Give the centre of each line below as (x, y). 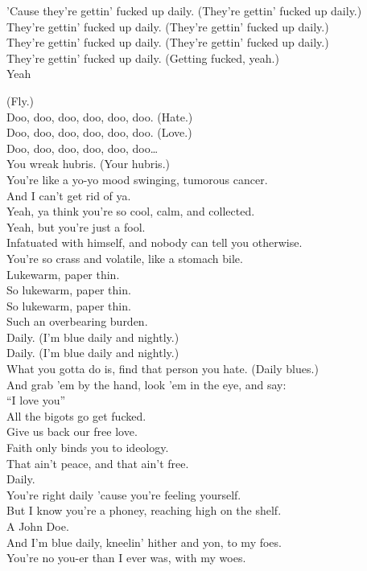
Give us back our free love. (72, 431)
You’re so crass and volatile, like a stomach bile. (125, 258)
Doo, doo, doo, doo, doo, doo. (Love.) (99, 132)
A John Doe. (38, 526)
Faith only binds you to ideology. (88, 448)
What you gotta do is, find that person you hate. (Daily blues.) (163, 369)
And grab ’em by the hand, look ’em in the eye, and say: (146, 384)
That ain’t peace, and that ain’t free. (98, 463)
